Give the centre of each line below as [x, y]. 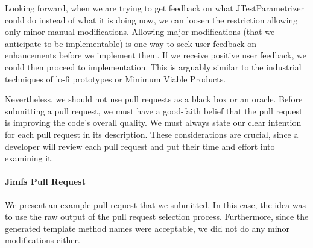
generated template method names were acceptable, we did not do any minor [147, 228]
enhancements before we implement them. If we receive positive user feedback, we [156, 55]
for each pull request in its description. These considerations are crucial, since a [152, 134]
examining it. [29, 158]
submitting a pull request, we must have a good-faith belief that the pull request [154, 110]
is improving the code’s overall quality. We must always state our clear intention [153, 122]
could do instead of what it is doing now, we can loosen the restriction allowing [151, 20]
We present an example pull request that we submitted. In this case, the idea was [156, 204]
